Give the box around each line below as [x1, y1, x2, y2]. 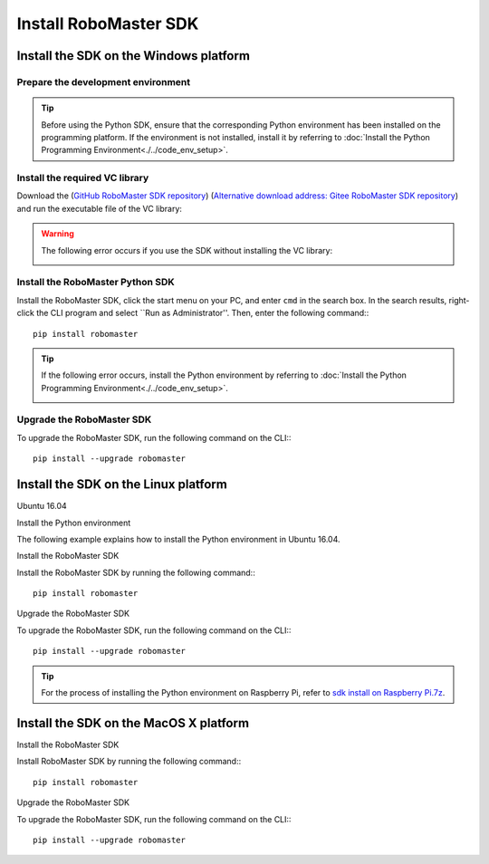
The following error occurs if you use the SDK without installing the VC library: [41, 245, 333, 255]
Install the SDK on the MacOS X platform [16, 715, 249, 731]
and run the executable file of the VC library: [16, 203, 183, 214]
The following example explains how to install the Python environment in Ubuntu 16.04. [16, 533, 340, 544]
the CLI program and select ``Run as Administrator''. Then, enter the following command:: [36, 308, 369, 319]
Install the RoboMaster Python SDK [16, 276, 176, 289]
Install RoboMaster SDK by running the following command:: [16, 756, 242, 767]
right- [448, 294, 470, 305]
